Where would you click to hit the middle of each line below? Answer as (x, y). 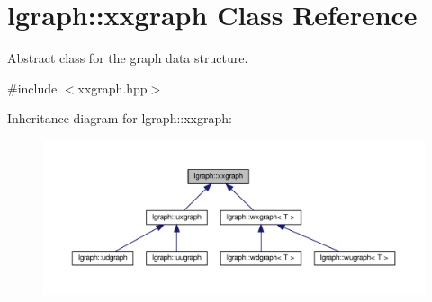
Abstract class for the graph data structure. (128, 58)
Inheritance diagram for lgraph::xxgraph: (120, 118)
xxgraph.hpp (112, 88)
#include (32, 88)
